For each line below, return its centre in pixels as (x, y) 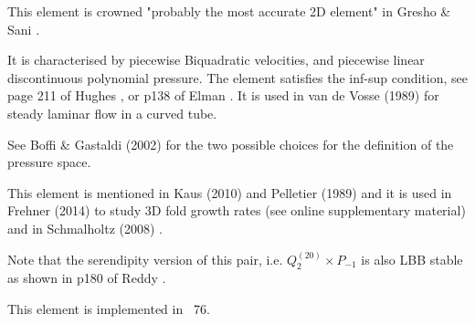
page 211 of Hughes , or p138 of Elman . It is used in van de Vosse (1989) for (223, 95)
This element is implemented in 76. (109, 308)
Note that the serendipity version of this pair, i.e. (145, 259)
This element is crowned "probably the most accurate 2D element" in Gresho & (229, 11)
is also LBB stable (412, 259)
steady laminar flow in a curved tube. (112, 113)
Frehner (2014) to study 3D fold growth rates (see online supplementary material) (237, 210)
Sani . (24, 29)
